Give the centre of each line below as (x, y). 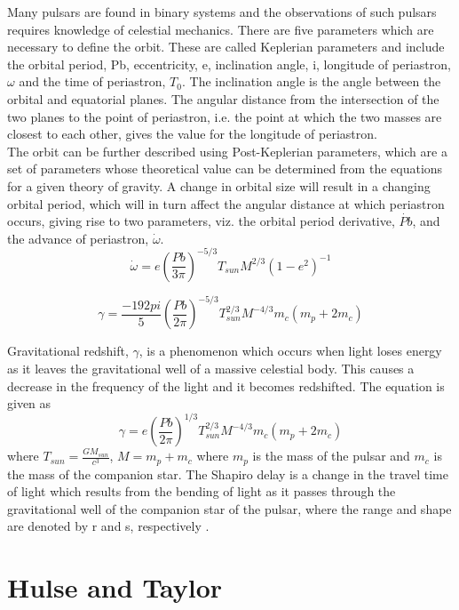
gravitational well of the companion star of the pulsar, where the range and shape (229, 508)
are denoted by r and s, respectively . (108, 526)
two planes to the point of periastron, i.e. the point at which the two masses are (225, 116)
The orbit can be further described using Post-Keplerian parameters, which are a (227, 151)
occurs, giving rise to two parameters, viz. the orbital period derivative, (201, 221)
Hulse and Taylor (115, 587)
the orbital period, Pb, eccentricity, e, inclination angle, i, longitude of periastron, (229, 64)
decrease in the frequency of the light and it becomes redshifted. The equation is (226, 385)
